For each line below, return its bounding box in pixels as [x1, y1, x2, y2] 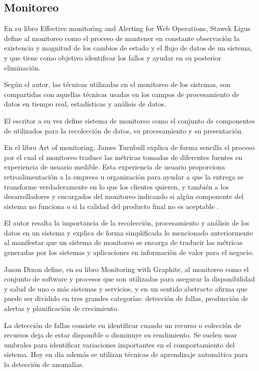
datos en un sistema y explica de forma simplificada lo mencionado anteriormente [4, 227, 253, 237]
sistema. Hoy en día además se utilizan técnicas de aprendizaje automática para [4, 349, 248, 359]
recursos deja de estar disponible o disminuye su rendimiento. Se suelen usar [4, 329, 237, 340]
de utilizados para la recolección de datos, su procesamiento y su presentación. [4, 125, 244, 135]
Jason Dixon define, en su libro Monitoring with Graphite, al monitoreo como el [4, 263, 249, 274]
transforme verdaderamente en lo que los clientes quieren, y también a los [4, 181, 229, 191]
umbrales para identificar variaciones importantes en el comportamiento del [4, 339, 235, 349]
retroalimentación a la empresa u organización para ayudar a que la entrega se [4, 171, 244, 181]
